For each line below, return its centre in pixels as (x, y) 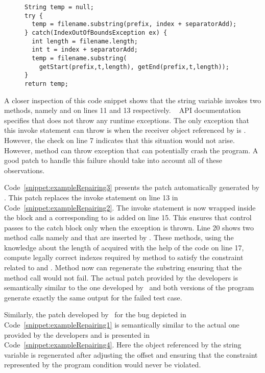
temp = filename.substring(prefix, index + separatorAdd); (134, 24)
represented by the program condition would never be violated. (103, 365)
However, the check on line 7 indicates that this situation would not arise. (119, 140)
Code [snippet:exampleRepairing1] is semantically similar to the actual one (122, 325)
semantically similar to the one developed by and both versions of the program (129, 287)
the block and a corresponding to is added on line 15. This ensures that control (128, 217)
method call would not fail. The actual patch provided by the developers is (121, 277)
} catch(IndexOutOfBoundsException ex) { (96, 32)
